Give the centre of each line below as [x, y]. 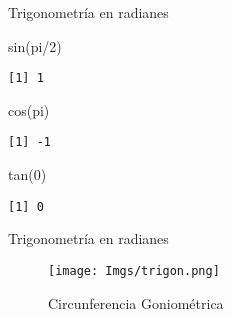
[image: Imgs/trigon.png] [134, 270]
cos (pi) [29, 109]
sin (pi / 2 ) [35, 45]
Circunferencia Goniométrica [136, 302]
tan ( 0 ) [27, 174]
